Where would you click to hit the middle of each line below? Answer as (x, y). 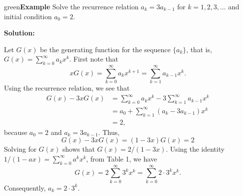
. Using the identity (195, 149)
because (16, 132)
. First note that (94, 59)
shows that (79, 149)
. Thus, (109, 132)
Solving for (20, 149)
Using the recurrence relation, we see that (67, 88)
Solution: (19, 33)
